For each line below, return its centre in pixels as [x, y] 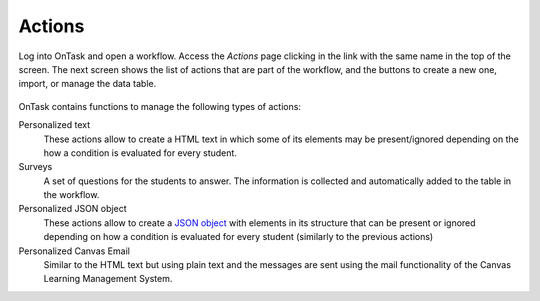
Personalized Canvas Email [74, 251]
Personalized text [54, 125]
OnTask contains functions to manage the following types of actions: [160, 106]
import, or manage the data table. [87, 84]
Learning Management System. [108, 279]
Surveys [35, 167]
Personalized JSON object [72, 209]
